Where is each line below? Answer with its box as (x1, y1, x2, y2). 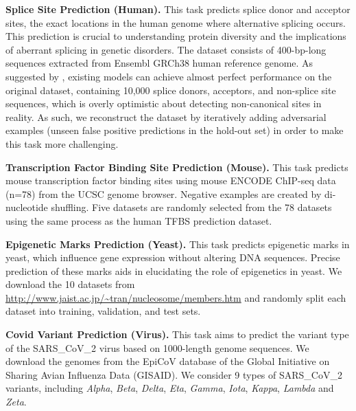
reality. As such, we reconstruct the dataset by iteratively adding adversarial (5, 109, 327, 124)
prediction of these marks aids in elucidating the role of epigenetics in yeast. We (5, 263, 342, 278)
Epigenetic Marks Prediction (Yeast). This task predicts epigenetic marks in (5, 236, 350, 251)
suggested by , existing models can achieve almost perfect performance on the (5, 69, 332, 83)
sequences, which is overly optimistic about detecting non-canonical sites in (5, 96, 322, 111)
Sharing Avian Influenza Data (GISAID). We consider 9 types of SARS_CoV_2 (5, 367, 342, 381)
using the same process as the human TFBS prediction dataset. (5, 213, 272, 227)
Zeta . (5, 395, 27, 409)
